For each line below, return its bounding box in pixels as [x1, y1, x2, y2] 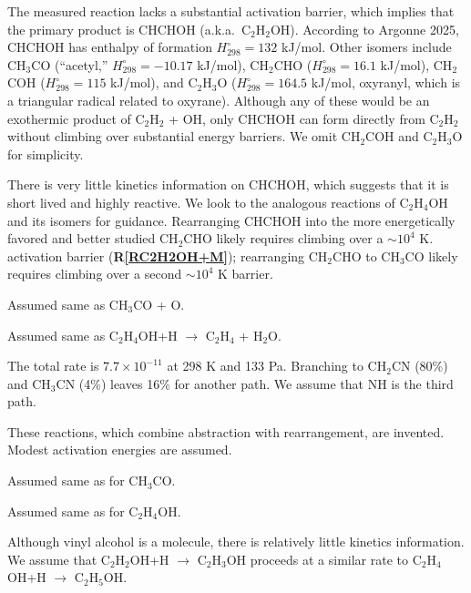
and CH [7, 373, 51, 393]
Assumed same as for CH [7, 471, 148, 490]
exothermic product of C [7, 108, 145, 128]
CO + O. [133, 294, 185, 313]
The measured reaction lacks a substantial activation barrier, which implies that [7, 2, 455, 20]
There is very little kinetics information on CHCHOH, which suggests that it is [7, 175, 449, 194]
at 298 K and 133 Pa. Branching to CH [167, 356, 387, 375]
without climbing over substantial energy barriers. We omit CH [7, 127, 361, 146]
